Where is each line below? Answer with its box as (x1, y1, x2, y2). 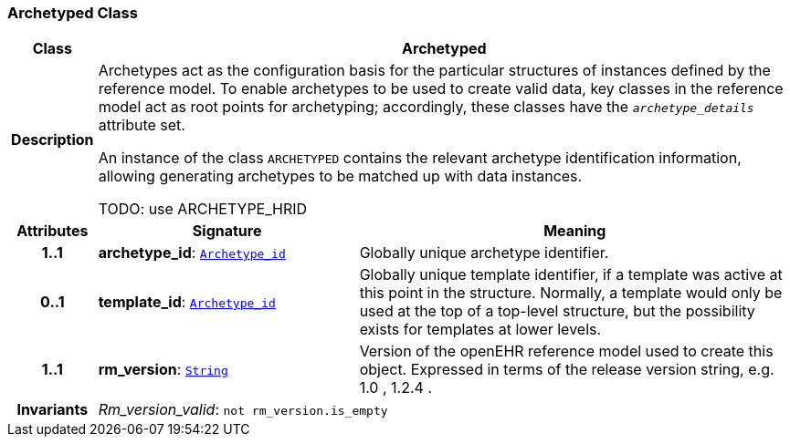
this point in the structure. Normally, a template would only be (359, 284, 783, 303)
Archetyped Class (7, 4, 138, 22)
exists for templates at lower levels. (359, 320, 602, 339)
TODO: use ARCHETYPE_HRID (98, 200, 308, 219)
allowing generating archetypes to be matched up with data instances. (98, 167, 583, 186)
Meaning (543, 222, 606, 241)
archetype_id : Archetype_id (98, 243, 286, 263)
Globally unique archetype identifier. (359, 243, 609, 263)
